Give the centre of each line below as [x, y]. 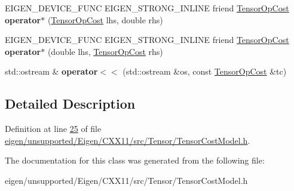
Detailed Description [70, 104]
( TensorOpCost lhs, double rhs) [105, 19]
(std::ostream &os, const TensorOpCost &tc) [205, 71]
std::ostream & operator [51, 71]
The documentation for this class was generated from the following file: [135, 160]
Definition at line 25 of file [53, 129]
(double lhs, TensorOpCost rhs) [105, 51]
